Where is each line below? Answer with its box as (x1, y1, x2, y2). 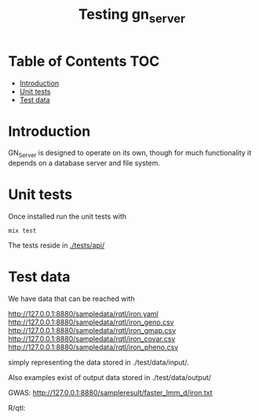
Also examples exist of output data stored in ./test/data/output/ (8, 373, 212, 382)
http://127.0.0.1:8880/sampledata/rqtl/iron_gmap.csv (8, 326, 177, 335)
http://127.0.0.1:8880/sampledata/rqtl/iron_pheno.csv (8, 342, 179, 352)
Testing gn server (78, 5, 186, 26)
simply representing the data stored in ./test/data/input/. (8, 358, 190, 367)
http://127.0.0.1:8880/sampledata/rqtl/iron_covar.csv (8, 335, 176, 344)
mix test (8, 227, 37, 235)
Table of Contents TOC (8, 52, 160, 70)
